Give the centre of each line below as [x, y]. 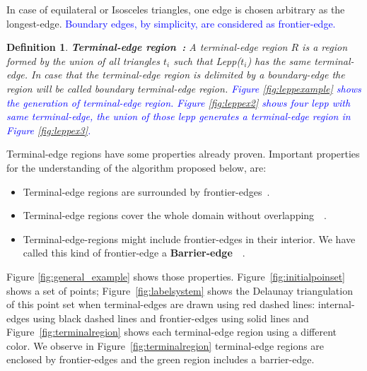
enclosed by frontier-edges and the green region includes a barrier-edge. [161, 359]
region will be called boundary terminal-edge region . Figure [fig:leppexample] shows [184, 88]
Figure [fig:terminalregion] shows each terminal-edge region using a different [171, 332]
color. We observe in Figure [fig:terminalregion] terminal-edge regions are [165, 345]
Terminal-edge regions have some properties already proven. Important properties [183, 154]
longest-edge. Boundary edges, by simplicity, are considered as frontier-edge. [171, 23]
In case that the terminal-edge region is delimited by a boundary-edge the [188, 75]
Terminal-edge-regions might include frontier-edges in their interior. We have [189, 238]
